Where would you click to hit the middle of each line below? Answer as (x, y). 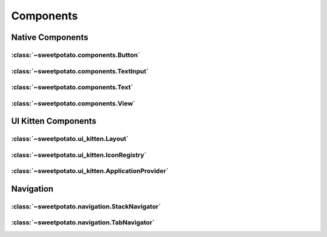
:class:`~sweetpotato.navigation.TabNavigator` (83, 222)
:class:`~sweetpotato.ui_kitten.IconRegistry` (79, 155)
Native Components (50, 37)
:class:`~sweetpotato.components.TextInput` (80, 71)
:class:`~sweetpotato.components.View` (73, 103)
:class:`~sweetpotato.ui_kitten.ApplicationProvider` (90, 171)
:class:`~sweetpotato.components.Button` (76, 55)
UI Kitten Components (54, 121)
